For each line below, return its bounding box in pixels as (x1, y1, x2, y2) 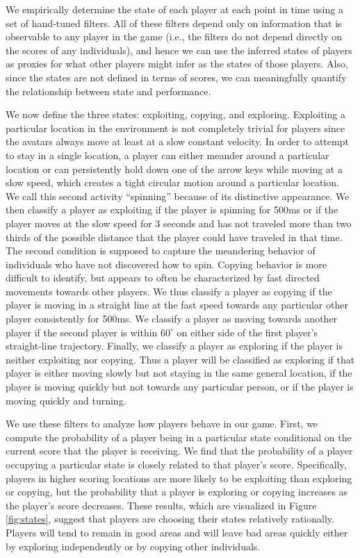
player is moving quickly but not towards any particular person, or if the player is (6, 379, 354, 394)
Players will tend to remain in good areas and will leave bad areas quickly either (6, 525, 348, 539)
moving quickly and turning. (6, 393, 126, 407)
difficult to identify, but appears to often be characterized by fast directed (6, 270, 320, 285)
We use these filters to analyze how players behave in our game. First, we (6, 416, 318, 431)
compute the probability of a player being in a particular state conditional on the (6, 429, 352, 444)
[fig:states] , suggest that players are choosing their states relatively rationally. (6, 511, 334, 526)
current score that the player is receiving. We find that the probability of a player (6, 443, 353, 458)
